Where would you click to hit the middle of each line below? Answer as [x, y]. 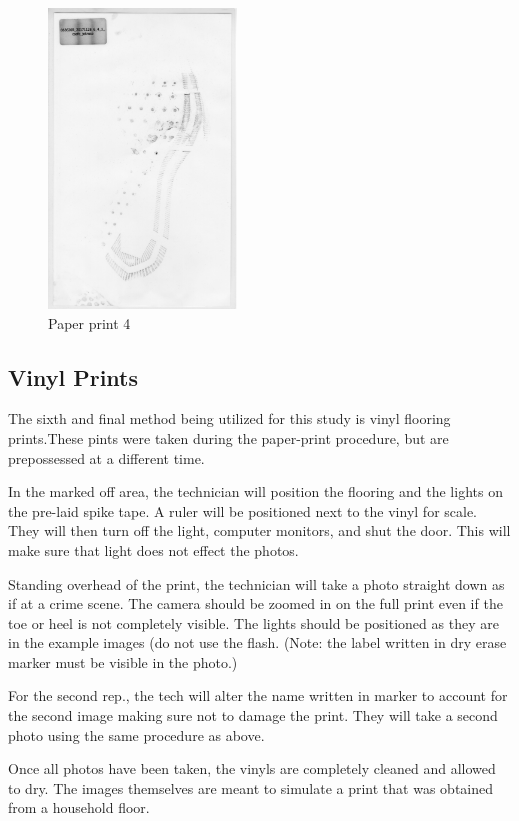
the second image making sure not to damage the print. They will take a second [253, 715]
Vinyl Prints [73, 376]
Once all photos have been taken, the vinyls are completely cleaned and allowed [252, 768]
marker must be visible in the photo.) [123, 661]
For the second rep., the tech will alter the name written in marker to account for [258, 695]
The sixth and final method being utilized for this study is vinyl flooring [229, 418]
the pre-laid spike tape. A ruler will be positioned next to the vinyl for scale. [243, 510]
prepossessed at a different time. [106, 457]
